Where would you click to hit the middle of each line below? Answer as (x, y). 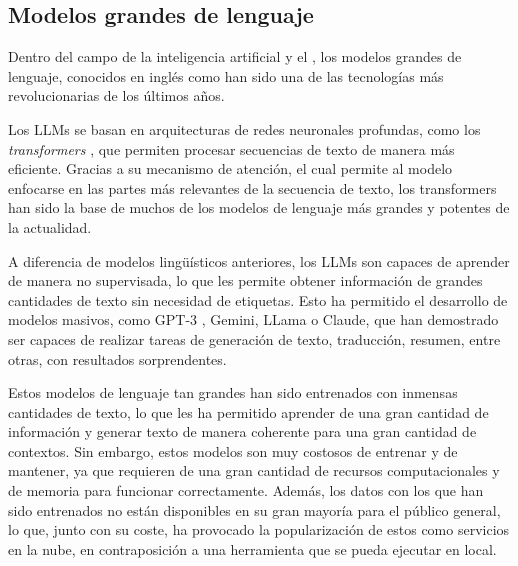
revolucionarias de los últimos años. (116, 95)
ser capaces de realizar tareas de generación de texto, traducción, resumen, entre (254, 338)
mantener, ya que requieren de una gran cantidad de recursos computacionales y (254, 470)
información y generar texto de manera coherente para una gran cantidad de (242, 431)
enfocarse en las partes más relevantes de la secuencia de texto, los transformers (252, 187)
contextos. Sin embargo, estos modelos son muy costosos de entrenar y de (233, 450)
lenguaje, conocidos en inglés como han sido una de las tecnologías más (226, 75)
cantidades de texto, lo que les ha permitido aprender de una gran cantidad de (248, 411)
